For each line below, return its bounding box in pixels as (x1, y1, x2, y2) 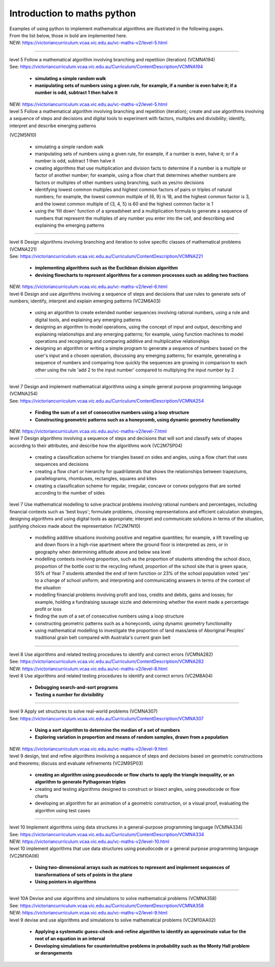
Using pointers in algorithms (35, 879, 97, 885)
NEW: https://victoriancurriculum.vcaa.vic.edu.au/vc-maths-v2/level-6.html (9, 284, 168, 290)
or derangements (35, 950, 73, 956)
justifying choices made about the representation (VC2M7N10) (9, 523, 141, 529)
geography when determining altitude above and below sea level (35, 549, 171, 555)
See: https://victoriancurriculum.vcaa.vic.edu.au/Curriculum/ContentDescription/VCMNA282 (9, 658, 204, 665)
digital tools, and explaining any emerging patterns (35, 317, 141, 323)
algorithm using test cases (35, 807, 91, 813)
